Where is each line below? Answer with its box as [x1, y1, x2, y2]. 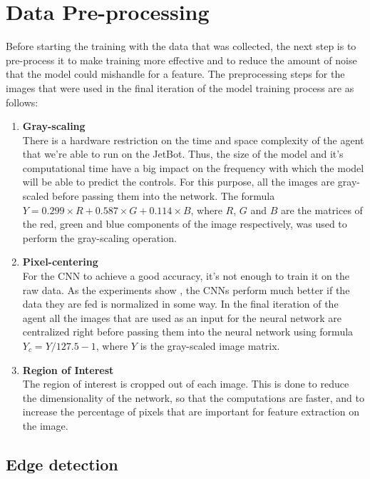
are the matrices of [281, 202, 363, 217]
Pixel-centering [22, 254, 98, 269]
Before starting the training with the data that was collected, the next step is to [6, 39, 356, 54]
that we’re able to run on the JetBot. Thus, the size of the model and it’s [22, 146, 344, 161]
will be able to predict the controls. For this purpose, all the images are [22, 174, 335, 189]
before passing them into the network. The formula [52, 188, 275, 203]
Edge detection [6, 453, 118, 475]
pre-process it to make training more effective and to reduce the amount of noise [6, 52, 357, 67]
